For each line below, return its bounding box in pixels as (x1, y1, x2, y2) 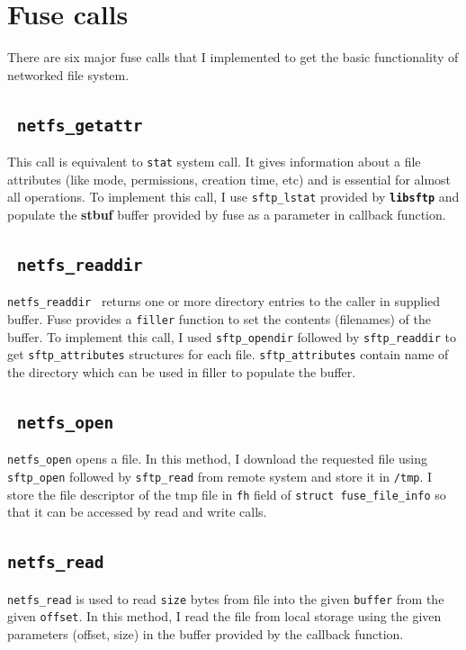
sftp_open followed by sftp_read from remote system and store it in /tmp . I (7, 467, 433, 486)
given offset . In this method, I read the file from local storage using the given (7, 607, 442, 626)
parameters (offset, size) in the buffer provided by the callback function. (7, 625, 404, 644)
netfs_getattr (16, 115, 143, 135)
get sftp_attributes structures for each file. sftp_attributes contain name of (7, 345, 449, 364)
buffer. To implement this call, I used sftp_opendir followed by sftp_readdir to (7, 327, 457, 346)
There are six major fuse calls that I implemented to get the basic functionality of (7, 48, 459, 67)
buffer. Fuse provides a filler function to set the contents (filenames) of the (7, 310, 431, 329)
